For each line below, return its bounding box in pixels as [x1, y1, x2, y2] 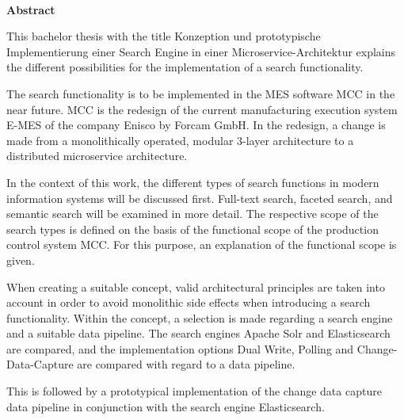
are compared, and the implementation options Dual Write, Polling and [6, 340, 354, 357]
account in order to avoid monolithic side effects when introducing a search [6, 294, 371, 311]
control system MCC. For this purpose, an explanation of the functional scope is [6, 236, 397, 253]
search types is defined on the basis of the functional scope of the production [6, 220, 379, 237]
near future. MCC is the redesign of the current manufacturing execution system [6, 101, 398, 117]
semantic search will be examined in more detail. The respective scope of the [6, 205, 379, 222]
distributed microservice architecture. [6, 147, 188, 164]
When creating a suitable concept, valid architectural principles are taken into [6, 278, 385, 295]
